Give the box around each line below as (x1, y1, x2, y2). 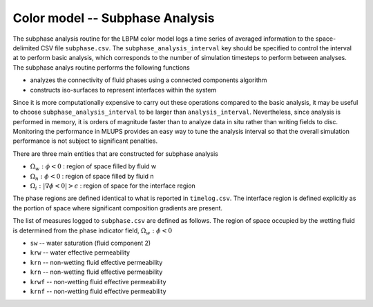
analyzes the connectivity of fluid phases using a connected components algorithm (30, 76, 267, 84)
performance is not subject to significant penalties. (12, 137, 158, 145)
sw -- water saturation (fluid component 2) (30, 239, 151, 247)
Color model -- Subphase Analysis (12, 10, 215, 26)
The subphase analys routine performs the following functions (12, 63, 190, 72)
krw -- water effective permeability (30, 248, 131, 257)
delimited (12, 43, 39, 52)
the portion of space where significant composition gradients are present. (12, 204, 223, 212)
